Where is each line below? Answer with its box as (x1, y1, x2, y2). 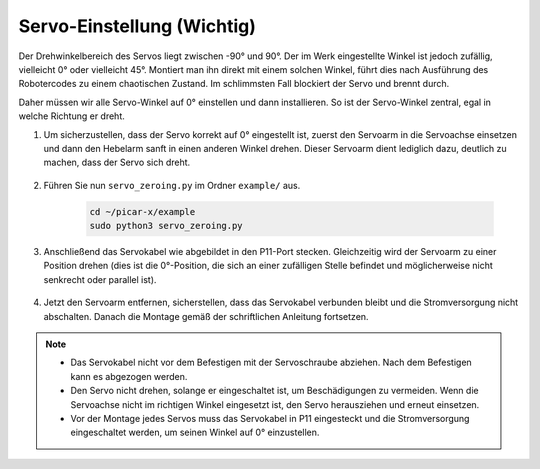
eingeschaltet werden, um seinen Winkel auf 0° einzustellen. (70, 426, 320, 439)
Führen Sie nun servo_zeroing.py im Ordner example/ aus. (43, 179, 301, 191)
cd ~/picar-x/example (89, 206, 196, 217)
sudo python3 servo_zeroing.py (89, 220, 244, 232)
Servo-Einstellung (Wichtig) (18, 15, 257, 37)
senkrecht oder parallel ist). (43, 273, 157, 285)
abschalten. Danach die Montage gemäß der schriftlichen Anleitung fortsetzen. (43, 310, 369, 322)
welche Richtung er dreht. (18, 110, 125, 122)
